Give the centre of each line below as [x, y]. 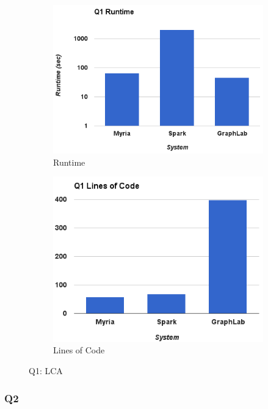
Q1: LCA [46, 370]
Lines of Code [79, 350]
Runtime [69, 162]
